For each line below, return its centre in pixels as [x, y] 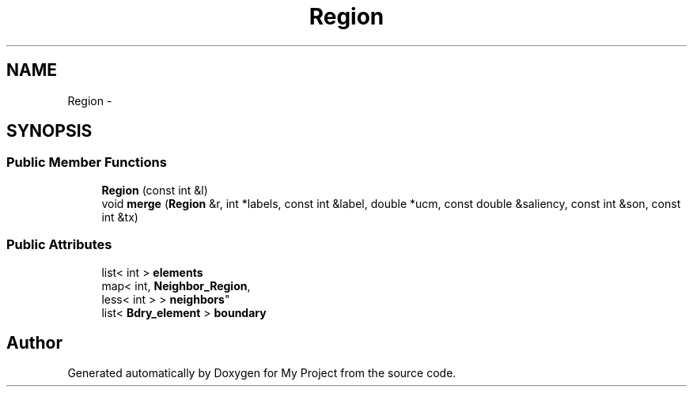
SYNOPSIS [49, 131]
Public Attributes [59, 245]
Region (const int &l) [155, 190]
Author [34, 342]
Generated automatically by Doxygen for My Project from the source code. [262, 373]
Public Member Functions [87, 162]
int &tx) [120, 217]
